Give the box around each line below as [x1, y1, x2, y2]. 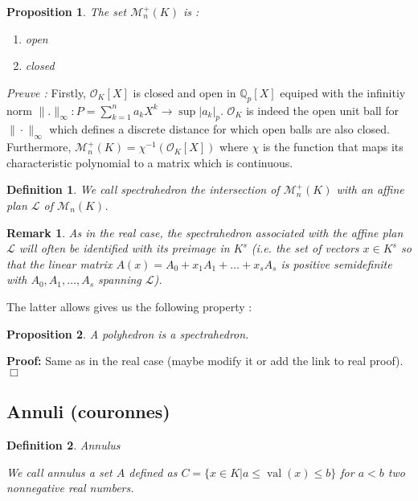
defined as [129, 463, 178, 480]
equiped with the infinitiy [280, 84, 406, 101]
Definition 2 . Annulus [6, 436, 121, 453]
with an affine [336, 181, 404, 198]
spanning [98, 271, 141, 288]
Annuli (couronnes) [6, 399, 170, 424]
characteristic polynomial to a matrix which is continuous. [6, 154, 293, 170]
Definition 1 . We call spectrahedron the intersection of [6, 181, 280, 198]
